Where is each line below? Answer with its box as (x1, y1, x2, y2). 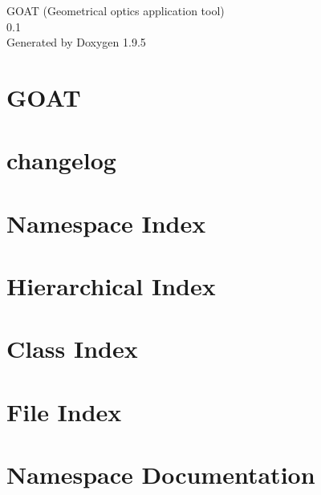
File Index (6, 395, 122, 428)
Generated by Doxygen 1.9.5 (6, 34, 146, 51)
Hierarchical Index (6, 270, 216, 302)
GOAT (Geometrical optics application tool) (6, 2, 225, 18)
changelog (6, 144, 116, 176)
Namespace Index (6, 206, 206, 239)
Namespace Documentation (6, 458, 315, 491)
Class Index (6, 332, 138, 365)
